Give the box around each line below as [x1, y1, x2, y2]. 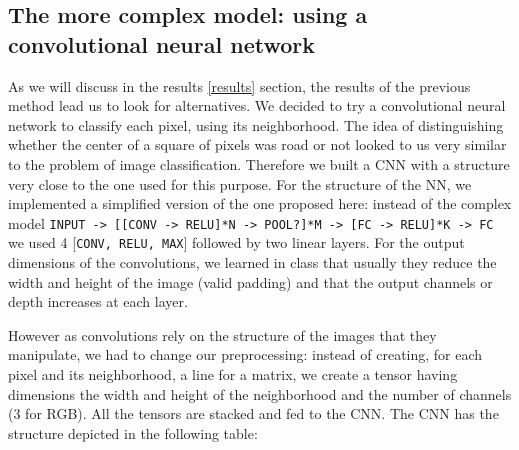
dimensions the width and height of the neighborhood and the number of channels [8, 383, 512, 404]
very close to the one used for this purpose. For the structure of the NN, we [8, 173, 472, 194]
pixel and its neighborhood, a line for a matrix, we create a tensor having [8, 364, 458, 385]
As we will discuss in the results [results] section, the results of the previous [8, 75, 471, 96]
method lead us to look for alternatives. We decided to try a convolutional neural [8, 95, 506, 116]
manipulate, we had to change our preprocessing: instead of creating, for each [8, 344, 483, 365]
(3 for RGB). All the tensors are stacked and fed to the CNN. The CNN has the [8, 403, 499, 424]
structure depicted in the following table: [8, 422, 258, 443]
